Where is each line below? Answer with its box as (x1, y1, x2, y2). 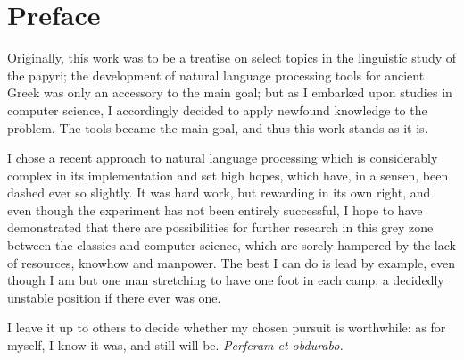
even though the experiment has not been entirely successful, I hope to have (7, 200, 423, 219)
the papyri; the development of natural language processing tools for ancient (7, 65, 425, 84)
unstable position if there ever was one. (7, 288, 221, 306)
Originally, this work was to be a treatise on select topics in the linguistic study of (7, 48, 457, 67)
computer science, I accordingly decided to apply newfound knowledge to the (7, 100, 427, 119)
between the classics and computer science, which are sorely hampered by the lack (7, 236, 456, 255)
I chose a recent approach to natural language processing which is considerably (7, 148, 438, 167)
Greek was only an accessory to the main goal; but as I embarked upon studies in (7, 83, 452, 102)
